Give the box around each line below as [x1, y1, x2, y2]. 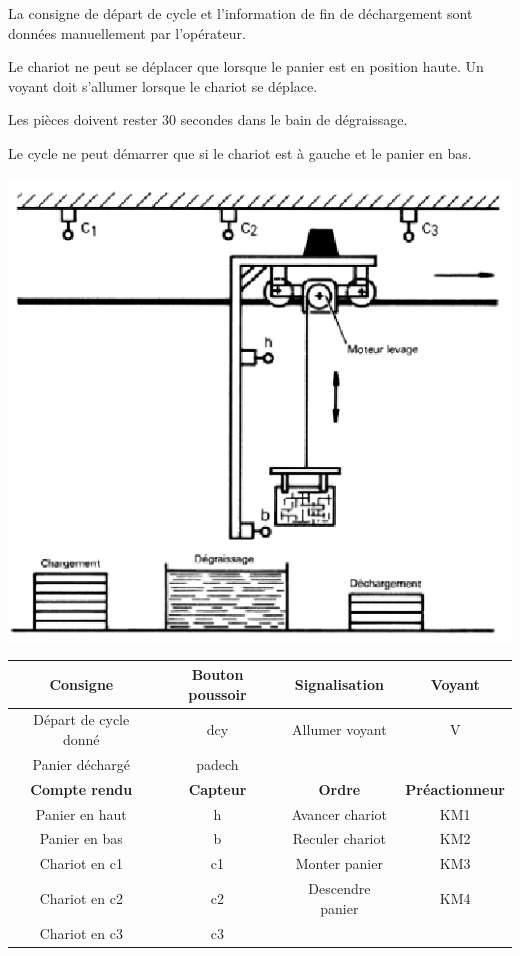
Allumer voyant [292, 719, 387, 740]
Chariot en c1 [39, 853, 123, 874]
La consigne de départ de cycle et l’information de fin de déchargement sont [8, 3, 473, 23]
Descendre [308, 878, 371, 899]
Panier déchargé [32, 753, 131, 774]
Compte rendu [30, 778, 133, 799]
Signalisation [294, 673, 384, 694]
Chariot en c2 [39, 887, 123, 908]
